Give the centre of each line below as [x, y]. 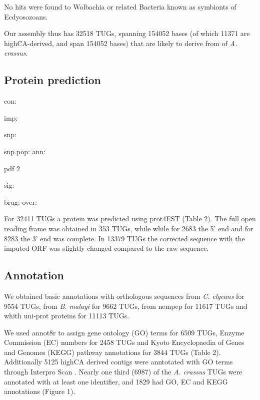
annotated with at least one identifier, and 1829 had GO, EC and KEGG [116, 381]
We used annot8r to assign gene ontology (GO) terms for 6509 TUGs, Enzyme [124, 332]
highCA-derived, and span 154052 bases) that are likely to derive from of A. [121, 43]
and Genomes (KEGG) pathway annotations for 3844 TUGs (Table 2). [112, 352]
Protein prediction [53, 80]
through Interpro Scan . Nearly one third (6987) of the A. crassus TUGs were [123, 372]
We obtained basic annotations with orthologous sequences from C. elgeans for [124, 296]
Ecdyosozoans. [26, 16]
